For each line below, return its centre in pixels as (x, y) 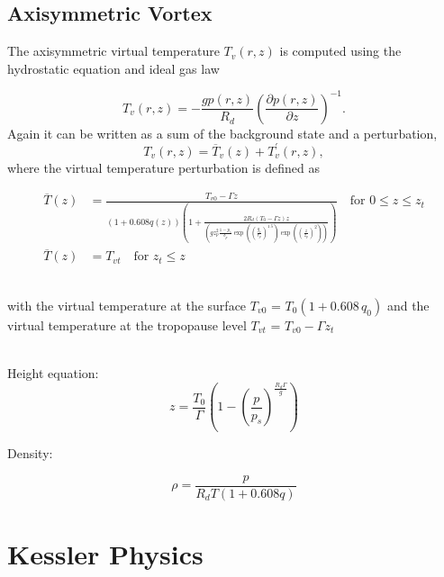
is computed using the (340, 51)
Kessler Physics (105, 554)
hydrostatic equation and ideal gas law (113, 68)
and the (408, 305)
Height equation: (53, 373)
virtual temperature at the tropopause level (127, 325)
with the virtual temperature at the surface (127, 305)
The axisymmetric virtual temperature (113, 51)
